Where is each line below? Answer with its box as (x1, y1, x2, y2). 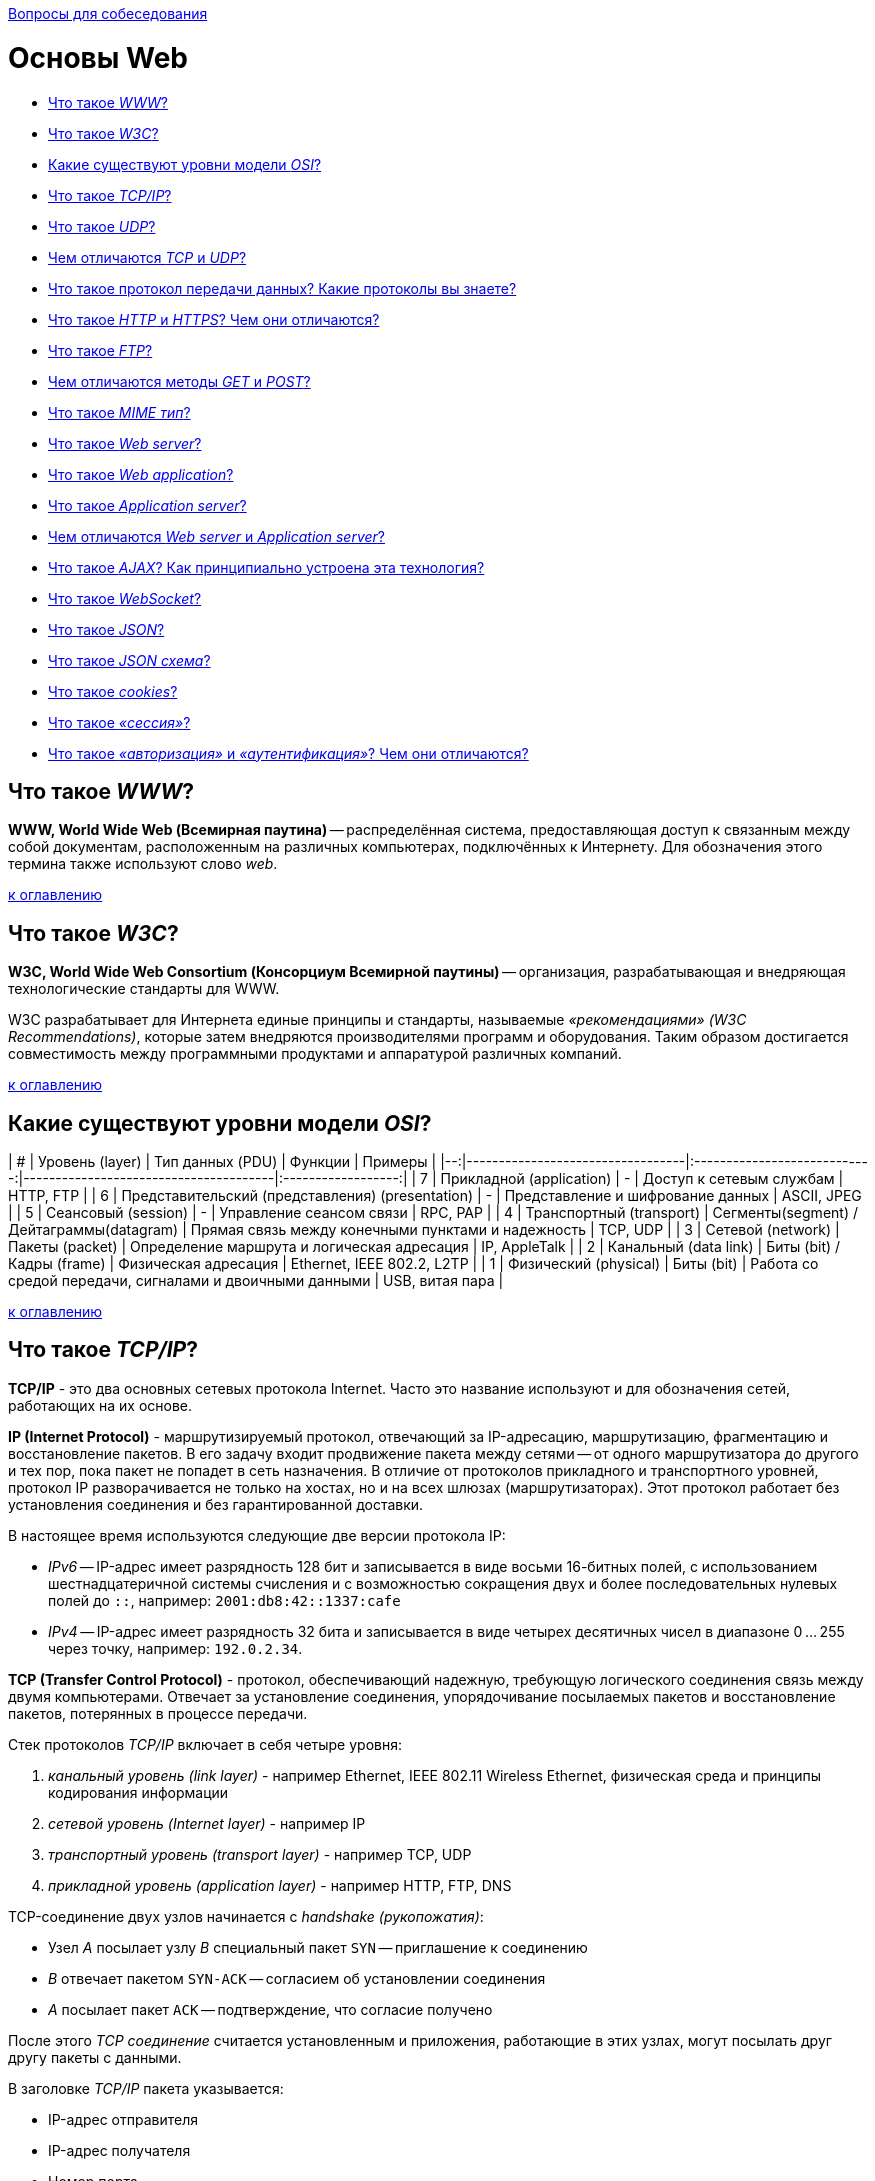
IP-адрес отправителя (48, 2110, 199, 2128)
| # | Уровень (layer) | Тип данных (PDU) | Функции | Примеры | (8, 1153, 437, 1171)
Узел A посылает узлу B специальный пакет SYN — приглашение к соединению (48, 1938, 588, 1956)
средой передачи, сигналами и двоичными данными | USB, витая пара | (8, 1272, 504, 1290)
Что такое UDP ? (48, 217, 156, 235)
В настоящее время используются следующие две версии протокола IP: (8, 1526, 506, 1544)
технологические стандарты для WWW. (8, 980, 280, 998)
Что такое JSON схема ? (48, 651, 211, 669)
